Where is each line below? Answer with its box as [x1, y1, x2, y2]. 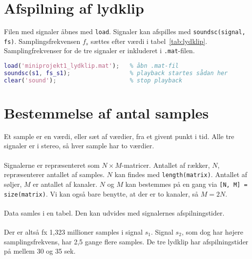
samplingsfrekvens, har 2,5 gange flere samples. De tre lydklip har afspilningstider [4, 236, 249, 246]
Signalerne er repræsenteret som [4, 159, 100, 170]
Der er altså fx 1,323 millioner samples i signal [4, 226, 143, 237]
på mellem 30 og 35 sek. [4, 246, 76, 256]
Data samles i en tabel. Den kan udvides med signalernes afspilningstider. [4, 207, 225, 218]
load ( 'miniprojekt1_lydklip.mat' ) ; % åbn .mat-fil [4, 62, 179, 70]
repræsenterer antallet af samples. [4, 169, 105, 179]
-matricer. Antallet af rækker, [122, 159, 210, 170]
